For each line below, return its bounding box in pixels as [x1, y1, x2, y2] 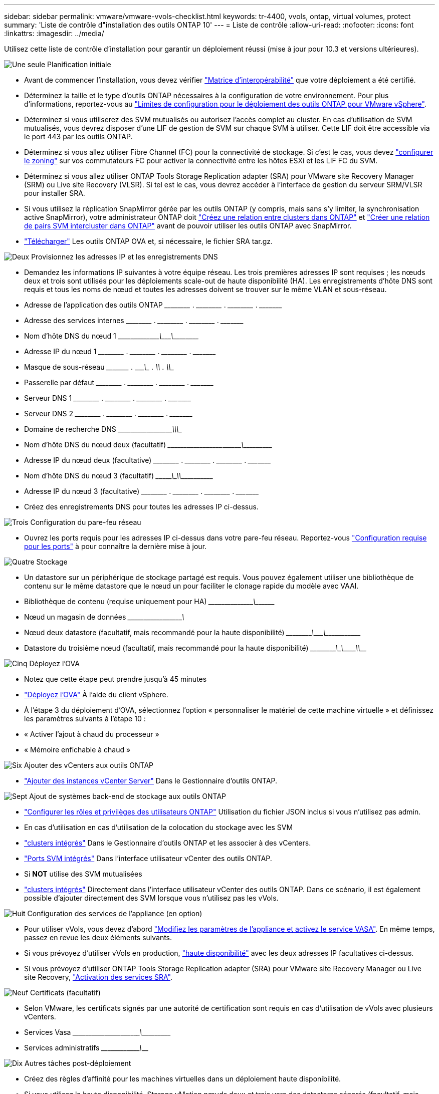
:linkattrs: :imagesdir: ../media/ [4, 29, 104, 38]
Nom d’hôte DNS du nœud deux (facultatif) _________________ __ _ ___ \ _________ [24, 440, 273, 449]
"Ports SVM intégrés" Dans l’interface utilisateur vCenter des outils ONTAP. [24, 854, 272, 863]
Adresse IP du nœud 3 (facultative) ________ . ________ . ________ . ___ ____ [24, 487, 259, 495]
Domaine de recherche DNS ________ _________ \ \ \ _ [24, 425, 182, 433]
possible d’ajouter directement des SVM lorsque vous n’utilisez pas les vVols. [24, 894, 279, 902]
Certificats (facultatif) [30, 988, 101, 997]
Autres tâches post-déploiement [25, 1059, 131, 1067]
